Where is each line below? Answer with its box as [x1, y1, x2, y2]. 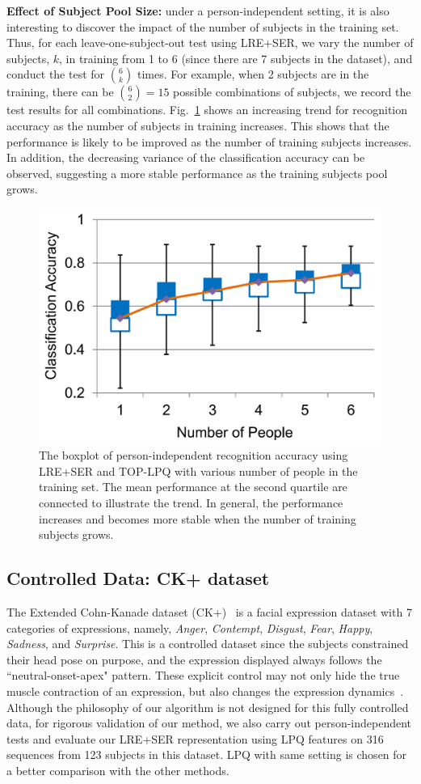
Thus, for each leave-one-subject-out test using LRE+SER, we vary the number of [6, 34, 414, 51]
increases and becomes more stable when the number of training [39, 510, 356, 527]
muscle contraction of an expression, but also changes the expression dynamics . [6, 682, 404, 699]
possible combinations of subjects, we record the [173, 83, 411, 100]
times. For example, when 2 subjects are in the [137, 66, 369, 83]
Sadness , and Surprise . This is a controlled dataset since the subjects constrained [6, 635, 409, 652]
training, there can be [6, 83, 114, 100]
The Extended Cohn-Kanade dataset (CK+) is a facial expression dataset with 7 [6, 603, 412, 620]
